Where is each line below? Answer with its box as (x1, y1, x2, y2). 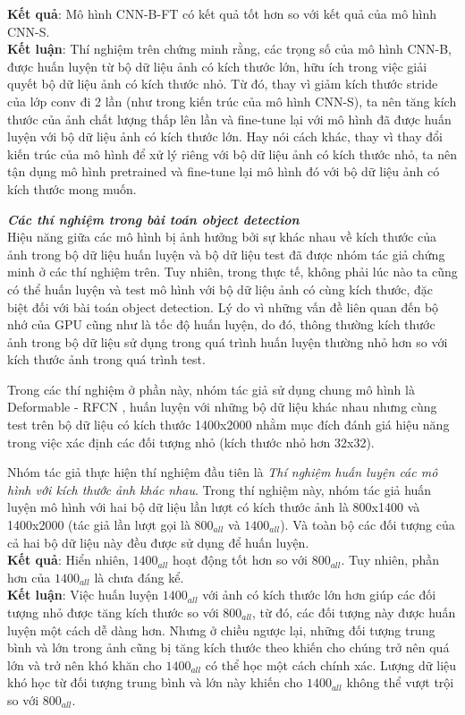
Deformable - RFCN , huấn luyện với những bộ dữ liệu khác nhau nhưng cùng (7, 397, 437, 416)
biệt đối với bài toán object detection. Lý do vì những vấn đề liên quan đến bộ (7, 297, 439, 316)
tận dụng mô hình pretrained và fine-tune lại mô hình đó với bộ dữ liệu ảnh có (7, 162, 440, 181)
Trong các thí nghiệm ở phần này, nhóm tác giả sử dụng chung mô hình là (7, 379, 415, 398)
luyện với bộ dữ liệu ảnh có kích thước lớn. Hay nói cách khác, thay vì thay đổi (7, 127, 443, 146)
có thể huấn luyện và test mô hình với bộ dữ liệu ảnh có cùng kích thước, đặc (7, 279, 434, 298)
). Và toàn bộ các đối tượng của (280, 515, 455, 534)
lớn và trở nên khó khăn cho (7, 655, 162, 674)
